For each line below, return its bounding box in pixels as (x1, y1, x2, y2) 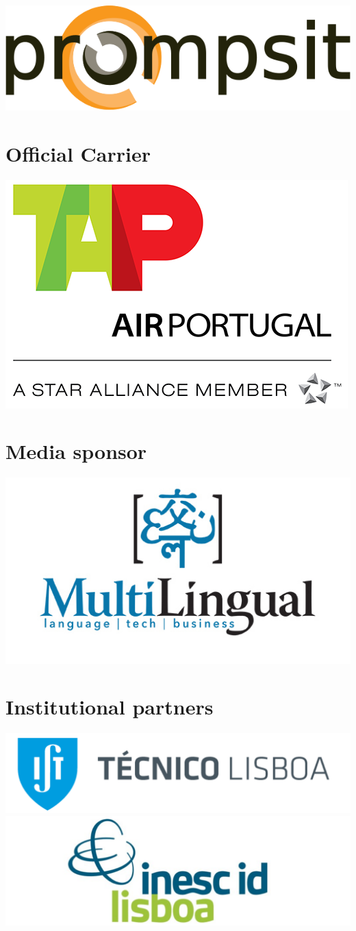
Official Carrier (5, 139, 151, 167)
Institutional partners (5, 693, 214, 721)
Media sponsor (5, 437, 147, 465)
